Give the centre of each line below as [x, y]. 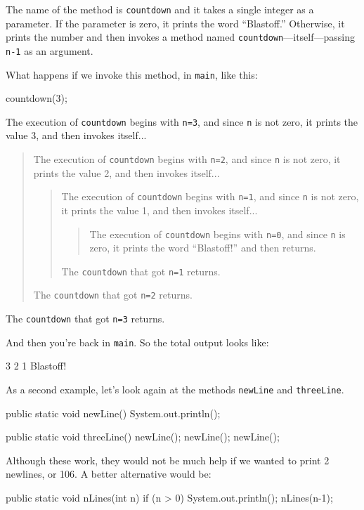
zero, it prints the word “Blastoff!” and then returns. [203, 248]
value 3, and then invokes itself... [76, 135]
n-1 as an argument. [50, 50]
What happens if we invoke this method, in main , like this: [132, 74]
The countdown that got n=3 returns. [85, 319]
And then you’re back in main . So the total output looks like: [137, 342]
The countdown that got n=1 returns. [141, 271]
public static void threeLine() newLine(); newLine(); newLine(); [143, 437]
